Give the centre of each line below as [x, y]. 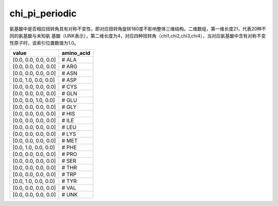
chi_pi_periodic [43, 13]
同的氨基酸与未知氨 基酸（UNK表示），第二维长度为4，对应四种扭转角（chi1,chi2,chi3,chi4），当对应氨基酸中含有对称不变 [138, 35]
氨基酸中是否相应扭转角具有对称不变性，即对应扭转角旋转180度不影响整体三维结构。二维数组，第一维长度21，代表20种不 [138, 29]
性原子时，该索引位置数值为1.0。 [44, 43]
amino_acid [76, 53]
